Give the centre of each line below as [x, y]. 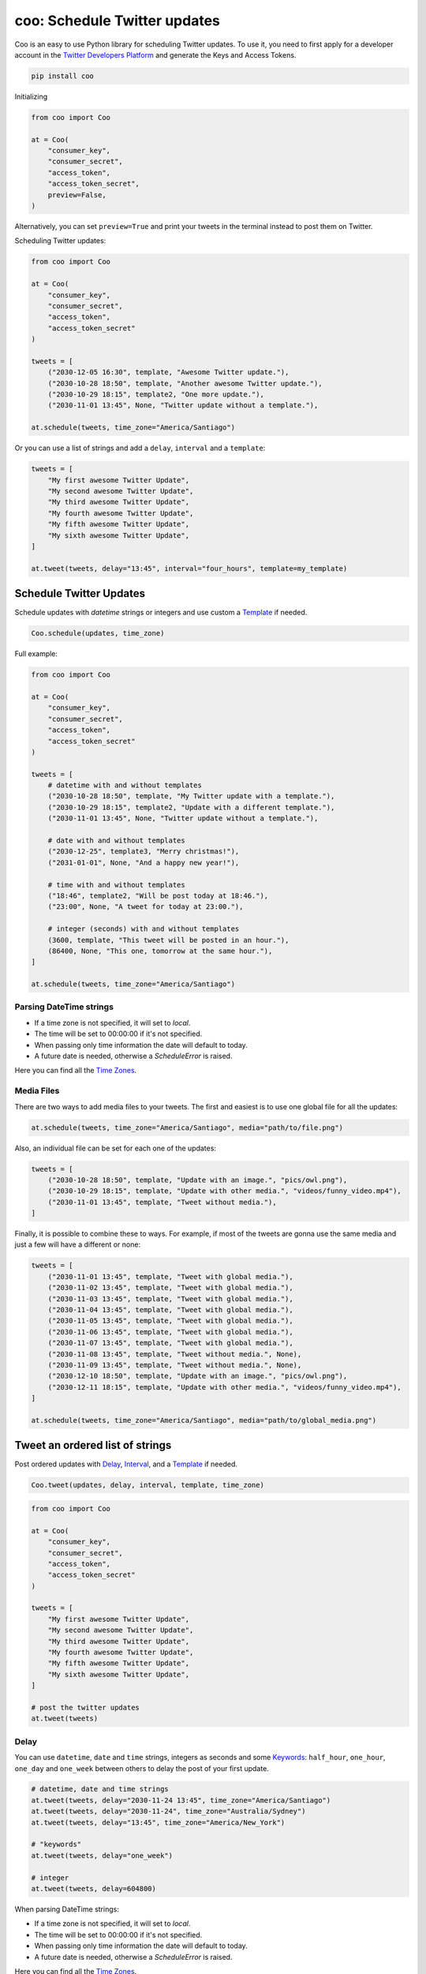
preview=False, [77, 195]
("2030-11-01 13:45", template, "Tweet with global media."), [170, 1276]
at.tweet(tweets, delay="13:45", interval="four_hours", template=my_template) [189, 568]
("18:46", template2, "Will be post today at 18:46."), [158, 895]
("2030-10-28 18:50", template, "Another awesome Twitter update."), [185, 383]
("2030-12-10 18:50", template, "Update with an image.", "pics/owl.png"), [198, 1376]
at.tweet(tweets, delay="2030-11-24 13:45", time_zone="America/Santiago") [181, 1800]
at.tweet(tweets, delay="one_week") [102, 1855]
